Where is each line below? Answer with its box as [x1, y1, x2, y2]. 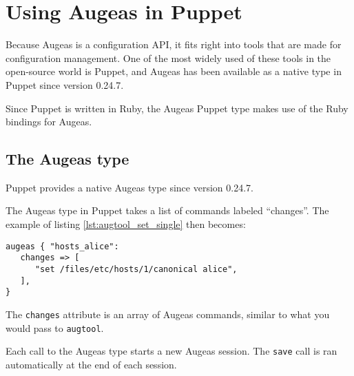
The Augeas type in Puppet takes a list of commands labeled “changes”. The [6, 203, 329, 218]
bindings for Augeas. [6, 114, 92, 129]
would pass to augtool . [6, 320, 104, 335]
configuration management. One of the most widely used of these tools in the [6, 50, 331, 65]
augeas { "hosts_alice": [6, 241, 119, 251]
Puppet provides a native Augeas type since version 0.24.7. [6, 180, 253, 194]
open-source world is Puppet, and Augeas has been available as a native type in [6, 64, 342, 79]
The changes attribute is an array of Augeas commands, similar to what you [6, 306, 330, 321]
